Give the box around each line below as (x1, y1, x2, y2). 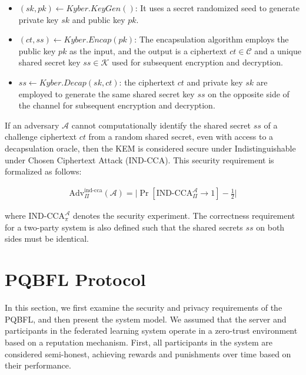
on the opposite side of (208, 87, 290, 100)
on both (256, 221, 285, 233)
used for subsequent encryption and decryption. (112, 56, 283, 68)
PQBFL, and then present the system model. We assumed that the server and (5, 312, 287, 325)
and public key (72, 13, 125, 25)
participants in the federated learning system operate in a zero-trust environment (5, 324, 298, 337)
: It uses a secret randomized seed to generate (135, 2, 300, 14)
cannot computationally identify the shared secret (71, 119, 251, 131)
